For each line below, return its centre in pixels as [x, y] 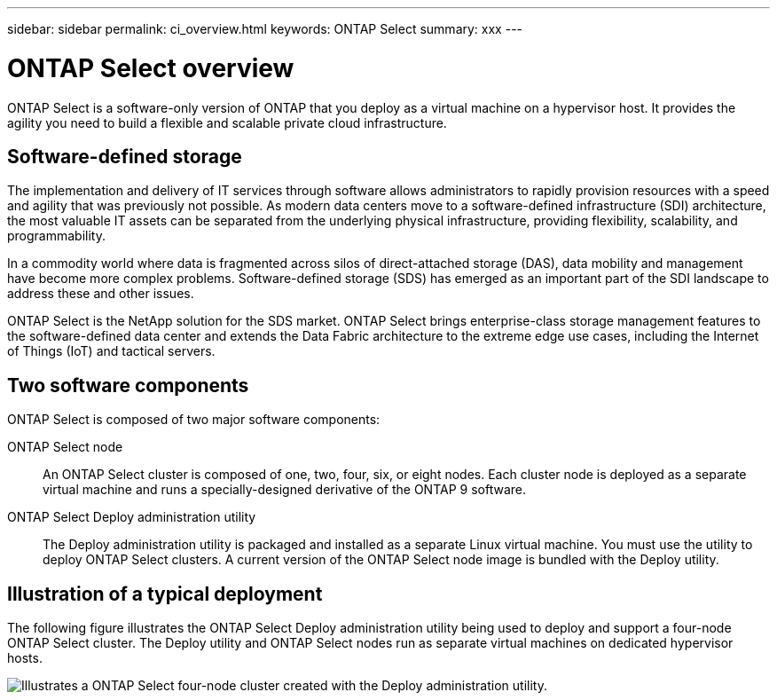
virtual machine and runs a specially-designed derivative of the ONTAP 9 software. [284, 490]
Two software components [128, 385]
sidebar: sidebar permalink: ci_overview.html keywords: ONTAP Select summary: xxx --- [265, 29]
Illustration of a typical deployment [165, 594]
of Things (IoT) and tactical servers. [111, 351]
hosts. [25, 658]
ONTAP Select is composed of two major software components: [194, 420]
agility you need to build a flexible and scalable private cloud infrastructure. [227, 122]
